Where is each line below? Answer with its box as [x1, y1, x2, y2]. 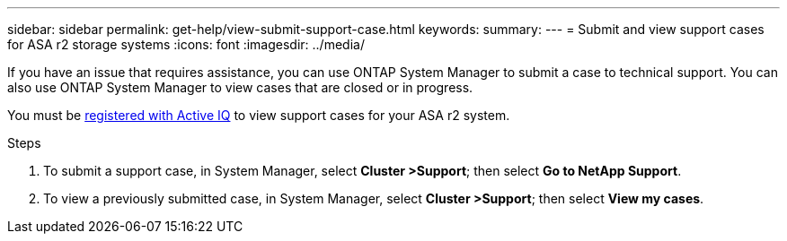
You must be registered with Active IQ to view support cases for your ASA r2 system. [7, 108, 510, 123]
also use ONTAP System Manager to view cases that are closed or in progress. [7, 80, 473, 95]
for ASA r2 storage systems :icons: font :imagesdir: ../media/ [7, 37, 365, 52]
